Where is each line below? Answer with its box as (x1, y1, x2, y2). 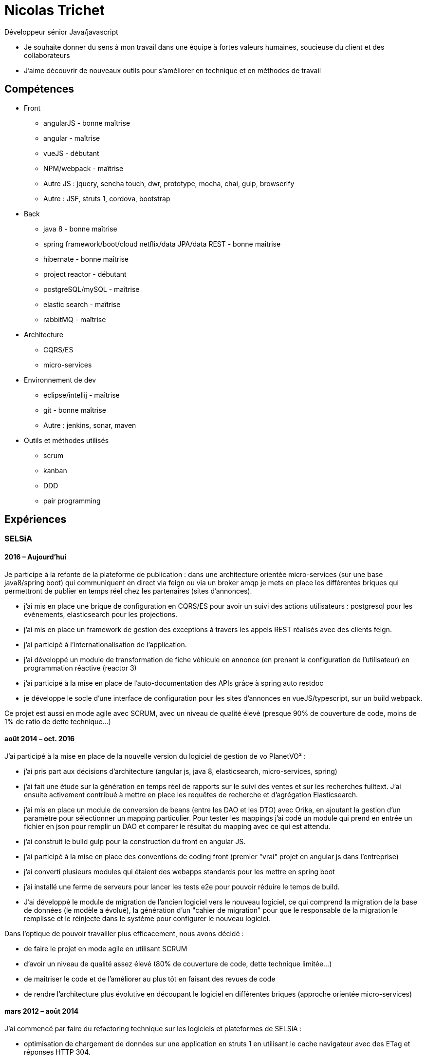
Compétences (4, 83, 74, 96)
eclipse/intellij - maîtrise (43, 390, 120, 399)
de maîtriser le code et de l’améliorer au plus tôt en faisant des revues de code (24, 974, 276, 983)
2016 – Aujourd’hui (4, 553, 67, 561)
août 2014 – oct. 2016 (4, 734, 75, 743)
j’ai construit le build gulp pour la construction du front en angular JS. (24, 837, 246, 846)
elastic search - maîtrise (43, 300, 121, 308)
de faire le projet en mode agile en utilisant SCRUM (24, 944, 187, 953)
